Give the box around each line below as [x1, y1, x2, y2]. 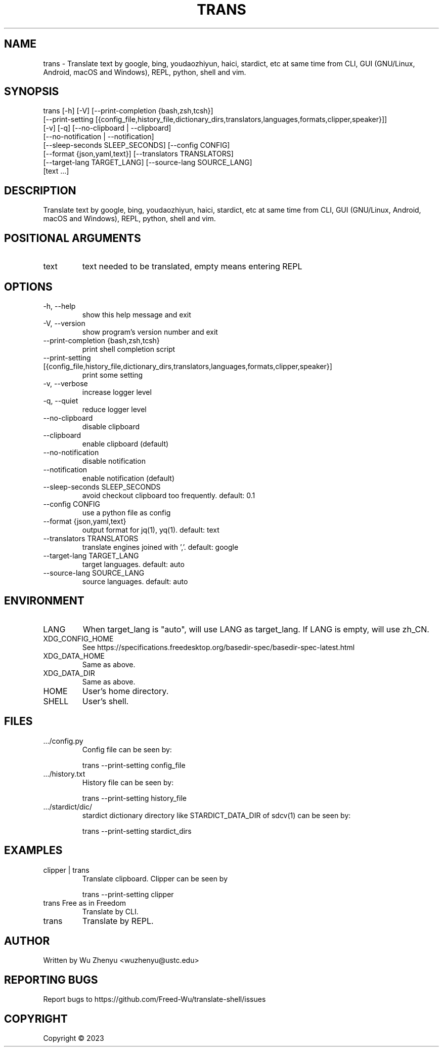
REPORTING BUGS [4, 973, 98, 986]
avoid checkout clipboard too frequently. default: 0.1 [82, 491, 255, 500]
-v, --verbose [43, 379, 88, 388]
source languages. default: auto [82, 577, 188, 586]
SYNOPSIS [4, 85, 59, 98]
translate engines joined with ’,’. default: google [82, 542, 239, 551]
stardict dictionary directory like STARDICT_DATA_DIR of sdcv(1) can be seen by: [82, 811, 351, 820]
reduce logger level [82, 405, 147, 414]
